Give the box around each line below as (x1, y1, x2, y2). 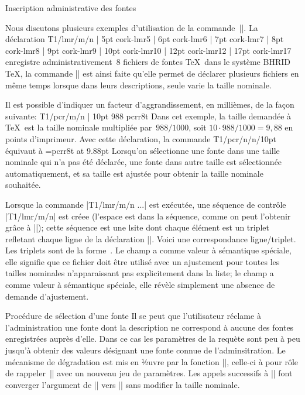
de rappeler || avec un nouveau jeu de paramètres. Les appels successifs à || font (5, 367, 293, 379)
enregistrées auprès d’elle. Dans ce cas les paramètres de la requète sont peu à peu (5, 332, 300, 345)
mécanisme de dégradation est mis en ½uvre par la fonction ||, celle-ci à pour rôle (5, 355, 298, 367)
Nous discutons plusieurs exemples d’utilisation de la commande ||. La (5, 21, 258, 33)
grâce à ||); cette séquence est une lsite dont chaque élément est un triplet (5, 221, 270, 233)
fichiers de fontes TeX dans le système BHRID (123, 56, 290, 68)
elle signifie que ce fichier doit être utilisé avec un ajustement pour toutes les (5, 255, 280, 267)
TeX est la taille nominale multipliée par (5, 121, 152, 133)
